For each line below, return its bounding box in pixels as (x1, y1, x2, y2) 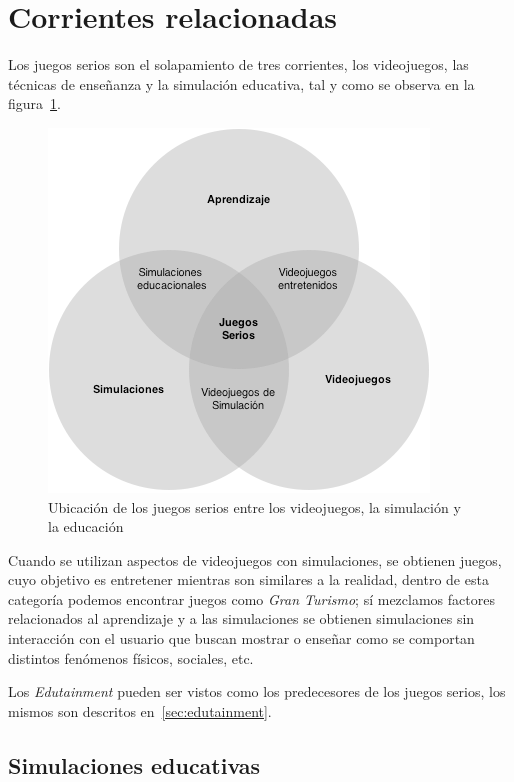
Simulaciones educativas (8, 749, 261, 780)
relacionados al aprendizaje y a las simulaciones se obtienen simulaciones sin (8, 608, 475, 629)
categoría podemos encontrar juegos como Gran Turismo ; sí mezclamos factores (8, 588, 495, 609)
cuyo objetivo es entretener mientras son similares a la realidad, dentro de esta (8, 569, 489, 590)
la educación (48, 516, 124, 537)
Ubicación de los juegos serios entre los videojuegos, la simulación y (48, 496, 461, 517)
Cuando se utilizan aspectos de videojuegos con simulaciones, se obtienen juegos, (8, 549, 502, 570)
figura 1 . (8, 93, 61, 114)
